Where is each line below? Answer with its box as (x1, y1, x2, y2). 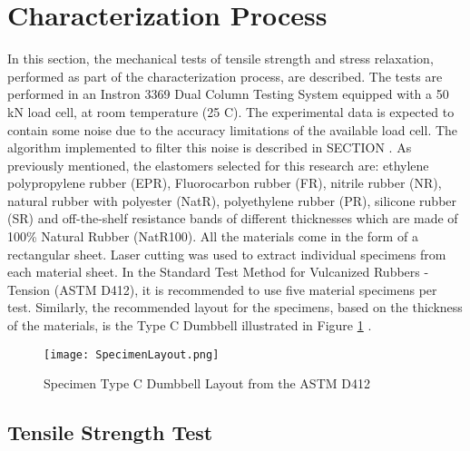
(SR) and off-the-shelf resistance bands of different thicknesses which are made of (7, 209, 458, 228)
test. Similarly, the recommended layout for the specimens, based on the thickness (7, 298, 463, 317)
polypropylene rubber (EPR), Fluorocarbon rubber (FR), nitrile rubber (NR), (7, 173, 442, 192)
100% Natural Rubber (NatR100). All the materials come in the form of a (7, 227, 418, 246)
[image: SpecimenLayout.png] (44, 348, 220, 361)
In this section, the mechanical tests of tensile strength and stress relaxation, (7, 49, 434, 68)
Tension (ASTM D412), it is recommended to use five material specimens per (7, 279, 437, 299)
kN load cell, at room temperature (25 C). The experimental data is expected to (7, 102, 455, 121)
